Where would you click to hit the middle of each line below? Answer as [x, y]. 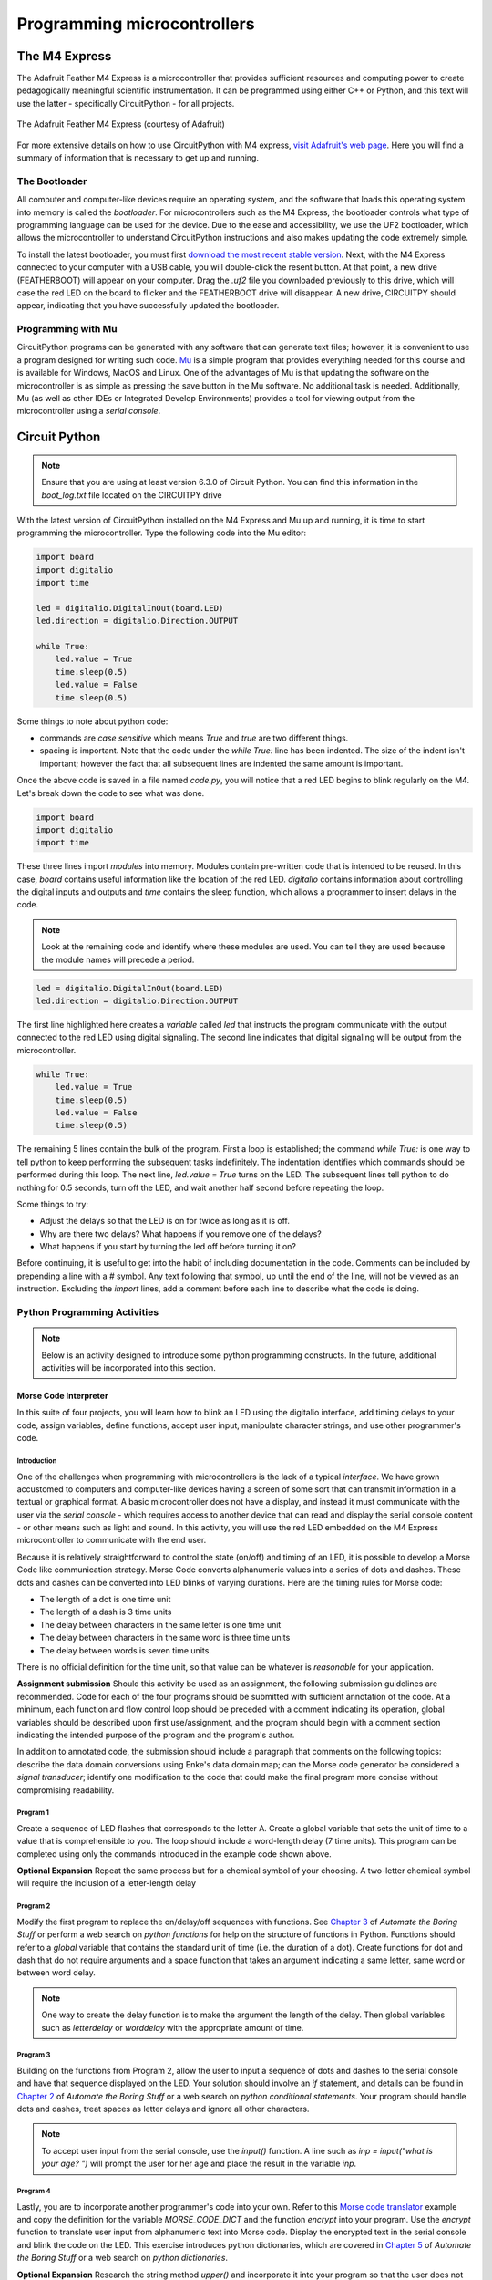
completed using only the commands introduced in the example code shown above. [174, 1854]
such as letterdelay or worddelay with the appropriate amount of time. [173, 2027]
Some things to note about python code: [92, 721]
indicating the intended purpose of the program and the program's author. [156, 1735]
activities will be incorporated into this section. [128, 1367]
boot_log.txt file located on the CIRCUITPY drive [132, 495]
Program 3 [34, 2055]
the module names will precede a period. [118, 959]
